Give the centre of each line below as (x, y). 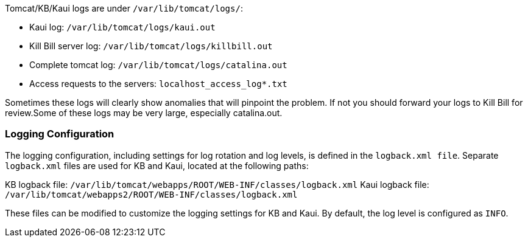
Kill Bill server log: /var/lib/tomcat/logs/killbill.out (151, 46)
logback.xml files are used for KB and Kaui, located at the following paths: (157, 165)
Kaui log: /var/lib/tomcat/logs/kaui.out (122, 27)
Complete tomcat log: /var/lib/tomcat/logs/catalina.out (158, 65)
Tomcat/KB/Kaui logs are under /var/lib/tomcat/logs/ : (124, 8)
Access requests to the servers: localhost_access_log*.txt (158, 84)
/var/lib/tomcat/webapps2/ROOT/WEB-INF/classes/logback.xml (151, 194)
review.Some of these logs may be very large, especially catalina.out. (144, 113)
